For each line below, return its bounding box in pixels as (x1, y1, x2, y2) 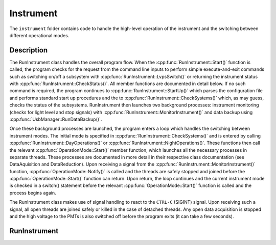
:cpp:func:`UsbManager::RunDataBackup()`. (9, 116, 102, 122)
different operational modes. (9, 32, 70, 38)
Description (9, 46, 48, 55)
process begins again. (9, 189, 56, 196)
